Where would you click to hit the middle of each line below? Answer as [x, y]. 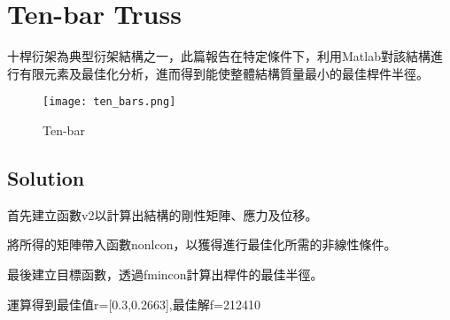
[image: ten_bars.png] [109, 102]
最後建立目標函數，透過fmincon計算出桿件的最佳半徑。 [165, 274]
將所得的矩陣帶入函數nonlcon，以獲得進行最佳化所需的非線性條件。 [202, 244]
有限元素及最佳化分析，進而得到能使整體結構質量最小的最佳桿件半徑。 [224, 73]
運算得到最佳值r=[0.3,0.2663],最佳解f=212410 [134, 304]
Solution [46, 177]
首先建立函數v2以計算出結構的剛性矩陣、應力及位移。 [163, 214]
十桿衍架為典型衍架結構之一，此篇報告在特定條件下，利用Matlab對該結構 [219, 56]
